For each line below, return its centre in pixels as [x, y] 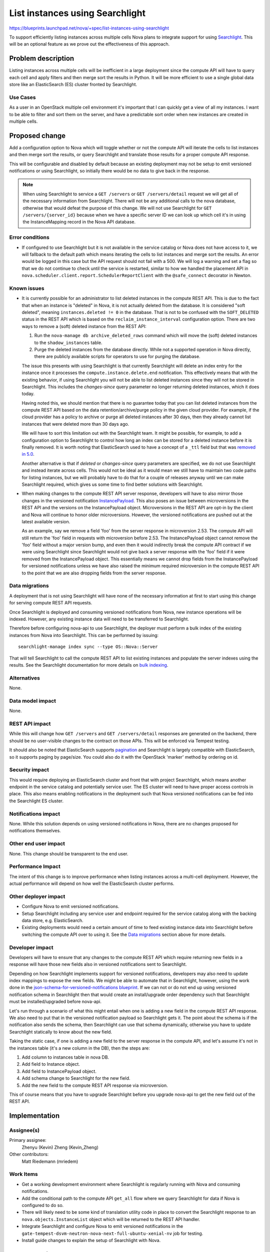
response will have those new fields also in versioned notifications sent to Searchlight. [98, 965]
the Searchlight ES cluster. [36, 801]
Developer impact [31, 948]
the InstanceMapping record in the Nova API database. [79, 222]
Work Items [23, 1174]
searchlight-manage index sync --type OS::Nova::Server [88, 647]
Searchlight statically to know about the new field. [61, 1032]
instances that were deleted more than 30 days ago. [75, 424]
